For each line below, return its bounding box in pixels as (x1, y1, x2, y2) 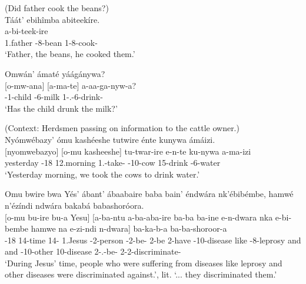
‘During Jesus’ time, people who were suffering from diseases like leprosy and (5, 256, 282, 269)
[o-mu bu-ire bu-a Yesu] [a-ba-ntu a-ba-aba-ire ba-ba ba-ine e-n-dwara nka (5, 211, 273, 223)
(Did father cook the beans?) (5, 2, 109, 14)
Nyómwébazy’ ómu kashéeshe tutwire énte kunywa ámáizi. (5, 133, 215, 145)
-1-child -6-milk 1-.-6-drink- (5, 91, 103, 103)
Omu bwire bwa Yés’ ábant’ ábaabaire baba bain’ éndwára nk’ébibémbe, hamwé (5, 188, 294, 200)
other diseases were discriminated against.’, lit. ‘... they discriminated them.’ (5, 268, 277, 280)
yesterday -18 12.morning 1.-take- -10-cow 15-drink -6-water (5, 156, 221, 169)
